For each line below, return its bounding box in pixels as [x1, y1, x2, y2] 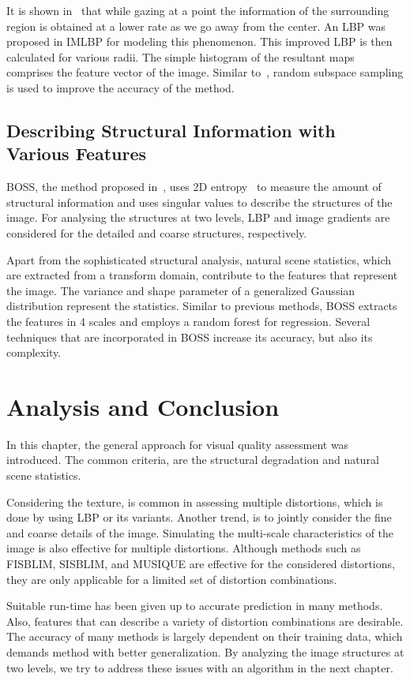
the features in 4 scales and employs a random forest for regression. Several [6, 312, 371, 329]
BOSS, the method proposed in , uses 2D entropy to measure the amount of [6, 178, 382, 195]
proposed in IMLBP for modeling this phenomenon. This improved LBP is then [6, 33, 393, 50]
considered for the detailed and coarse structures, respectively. [6, 224, 307, 241]
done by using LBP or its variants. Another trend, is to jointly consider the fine [6, 509, 392, 526]
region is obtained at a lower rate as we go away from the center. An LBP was [6, 17, 386, 34]
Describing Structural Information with [6, 118, 336, 142]
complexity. [6, 344, 62, 361]
